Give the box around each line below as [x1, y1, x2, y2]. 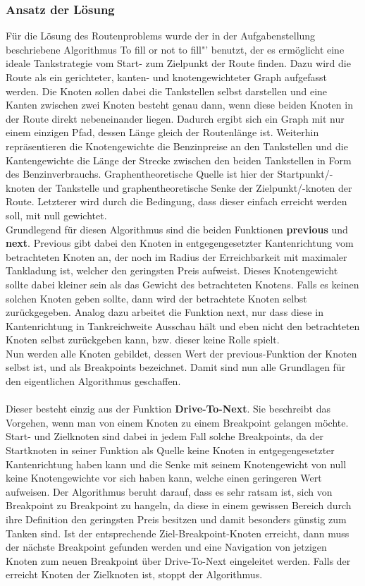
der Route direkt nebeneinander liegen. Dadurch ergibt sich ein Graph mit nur [6, 111, 345, 126]
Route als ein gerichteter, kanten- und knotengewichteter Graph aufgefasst [6, 70, 328, 84]
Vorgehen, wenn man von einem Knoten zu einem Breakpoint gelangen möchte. [6, 415, 349, 429]
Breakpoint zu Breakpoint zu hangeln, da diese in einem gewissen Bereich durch [6, 498, 352, 513]
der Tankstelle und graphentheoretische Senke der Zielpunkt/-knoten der [38, 180, 352, 195]
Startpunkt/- [277, 166, 333, 181]
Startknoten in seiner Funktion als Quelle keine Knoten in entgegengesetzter [6, 443, 335, 458]
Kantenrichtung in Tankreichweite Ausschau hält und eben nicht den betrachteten [6, 318, 360, 333]
